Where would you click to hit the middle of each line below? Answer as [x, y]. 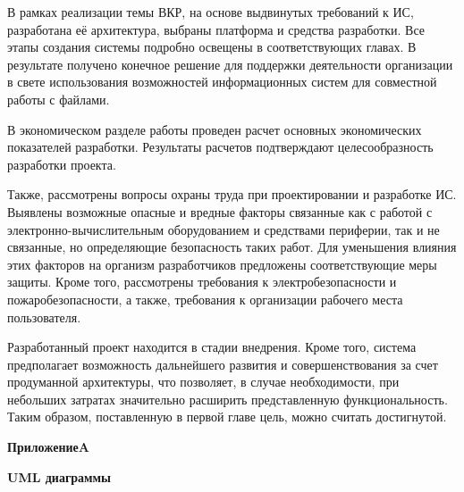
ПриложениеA [48, 447]
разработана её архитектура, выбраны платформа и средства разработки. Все [216, 29]
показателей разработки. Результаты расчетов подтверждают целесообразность [220, 147]
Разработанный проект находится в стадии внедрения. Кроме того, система [212, 347]
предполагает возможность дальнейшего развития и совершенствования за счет [223, 364]
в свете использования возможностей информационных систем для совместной [222, 82]
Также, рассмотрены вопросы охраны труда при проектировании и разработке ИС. [232, 194]
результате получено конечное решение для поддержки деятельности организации [230, 64]
